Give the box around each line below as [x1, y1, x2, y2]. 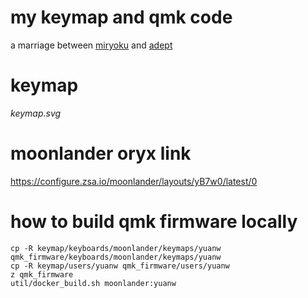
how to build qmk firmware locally [10, 211, 298, 233]
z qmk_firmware [10, 269, 74, 280]
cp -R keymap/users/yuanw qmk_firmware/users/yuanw [10, 261, 230, 271]
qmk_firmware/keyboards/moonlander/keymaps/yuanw [10, 252, 222, 262]
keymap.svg [10, 107, 62, 119]
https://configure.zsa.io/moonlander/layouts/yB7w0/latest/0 [10, 175, 258, 187]
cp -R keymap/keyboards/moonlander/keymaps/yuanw [10, 243, 222, 253]
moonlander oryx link [10, 142, 192, 165]
